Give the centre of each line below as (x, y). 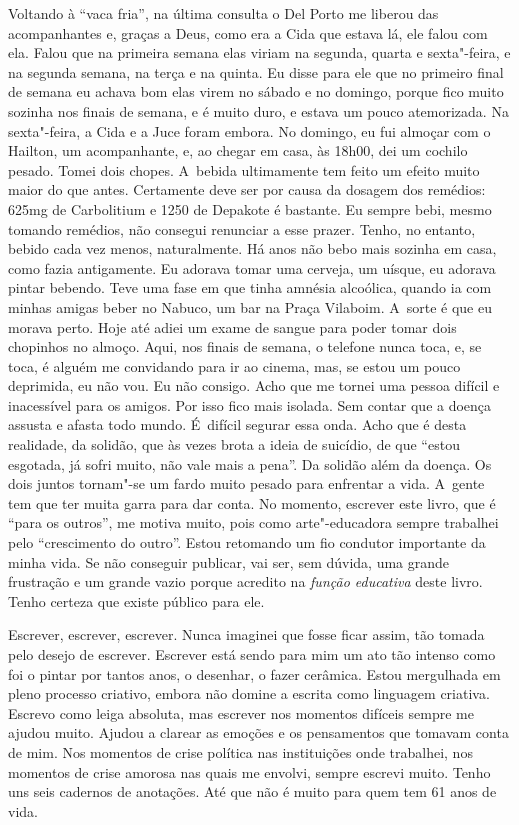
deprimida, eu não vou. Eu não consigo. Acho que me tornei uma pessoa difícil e (254, 385)
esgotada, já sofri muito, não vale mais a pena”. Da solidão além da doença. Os (250, 463)
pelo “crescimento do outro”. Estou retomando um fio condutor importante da (247, 542)
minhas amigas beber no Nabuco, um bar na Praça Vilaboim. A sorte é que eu (250, 306)
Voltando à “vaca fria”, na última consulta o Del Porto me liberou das (223, 13)
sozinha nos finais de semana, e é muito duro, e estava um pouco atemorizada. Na (258, 110)
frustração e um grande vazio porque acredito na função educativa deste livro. (245, 581)
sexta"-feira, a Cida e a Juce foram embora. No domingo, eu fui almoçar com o (249, 130)
